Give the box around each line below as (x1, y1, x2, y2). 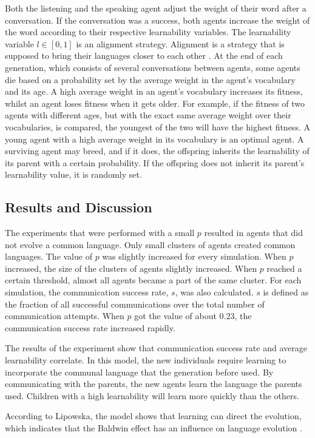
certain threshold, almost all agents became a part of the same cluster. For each (5, 274, 302, 286)
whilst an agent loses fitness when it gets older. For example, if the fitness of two (5, 96, 305, 109)
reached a (266, 261, 302, 274)
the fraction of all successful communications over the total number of (5, 297, 265, 310)
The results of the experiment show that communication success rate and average (5, 342, 307, 354)
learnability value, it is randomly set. (5, 168, 142, 181)
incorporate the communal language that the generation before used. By (5, 365, 274, 378)
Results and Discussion (5, 198, 152, 217)
